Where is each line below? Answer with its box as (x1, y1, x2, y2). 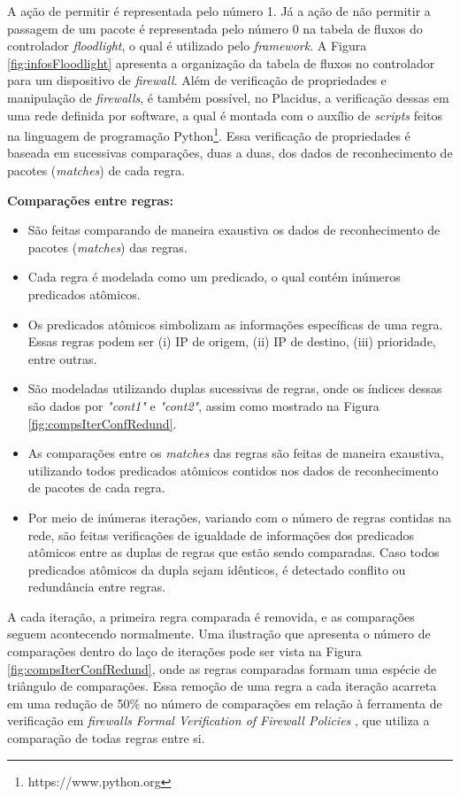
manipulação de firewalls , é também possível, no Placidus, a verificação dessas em (7, 88, 449, 106)
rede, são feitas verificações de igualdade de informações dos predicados (27, 525, 414, 544)
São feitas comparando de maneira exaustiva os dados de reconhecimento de (27, 221, 441, 239)
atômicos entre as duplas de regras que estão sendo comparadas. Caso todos (27, 543, 440, 561)
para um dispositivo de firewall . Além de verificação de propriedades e (7, 71, 387, 89)
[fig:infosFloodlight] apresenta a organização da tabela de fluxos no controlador (7, 53, 435, 72)
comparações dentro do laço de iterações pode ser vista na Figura (7, 642, 362, 661)
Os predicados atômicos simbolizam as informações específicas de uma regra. (27, 314, 443, 333)
